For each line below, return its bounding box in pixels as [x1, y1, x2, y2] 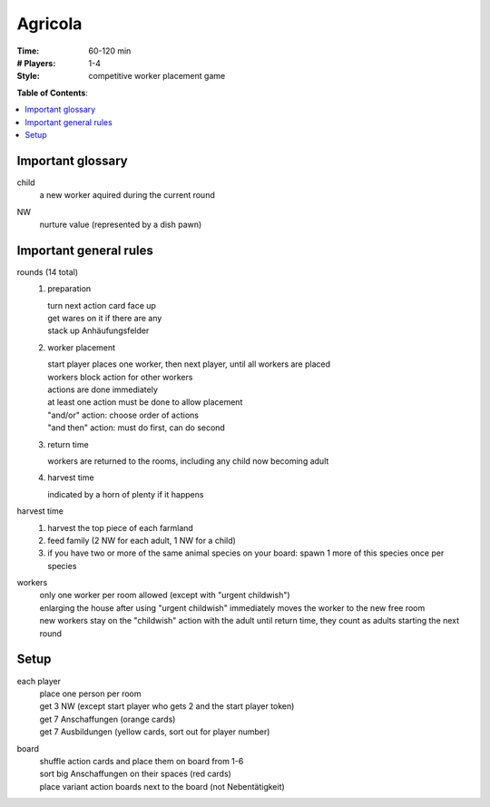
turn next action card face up [47, 300, 156, 310]
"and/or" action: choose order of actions [47, 409, 200, 420]
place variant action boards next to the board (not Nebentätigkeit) [39, 781, 285, 792]
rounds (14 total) [16, 266, 79, 277]
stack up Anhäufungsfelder [47, 325, 150, 336]
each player [16, 675, 62, 686]
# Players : [16, 57, 56, 68]
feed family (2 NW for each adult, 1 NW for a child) [47, 535, 236, 546]
